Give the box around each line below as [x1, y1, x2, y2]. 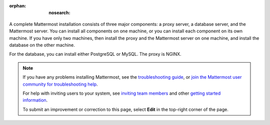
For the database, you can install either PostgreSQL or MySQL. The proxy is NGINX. [9, 51, 182, 57]
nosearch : [48, 10, 70, 16]
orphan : [9, 3, 26, 8]
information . [22, 97, 48, 103]
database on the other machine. [9, 42, 75, 48]
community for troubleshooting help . [22, 81, 98, 87]
